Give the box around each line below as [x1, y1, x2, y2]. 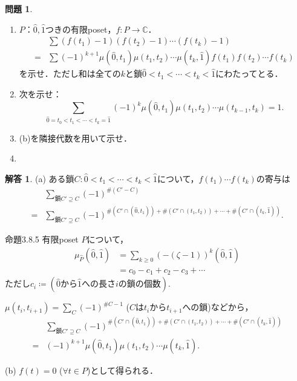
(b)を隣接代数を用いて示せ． [19, 131, 132, 144]
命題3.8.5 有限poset [5, 233, 79, 246]
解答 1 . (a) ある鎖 [5, 172, 74, 184]
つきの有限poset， [45, 22, 116, 35]
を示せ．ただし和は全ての [19, 67, 121, 80]
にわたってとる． [215, 67, 283, 80]
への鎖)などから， [182, 301, 253, 313]
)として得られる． [87, 363, 158, 376]
